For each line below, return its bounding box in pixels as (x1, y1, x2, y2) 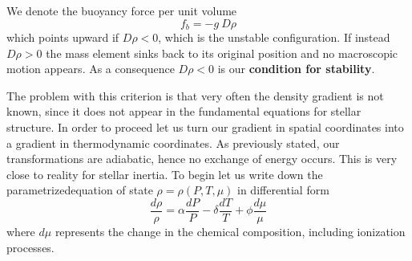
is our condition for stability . (217, 60, 375, 77)
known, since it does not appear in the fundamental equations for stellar (6, 103, 362, 120)
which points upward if (6, 29, 119, 46)
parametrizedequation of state (6, 181, 153, 198)
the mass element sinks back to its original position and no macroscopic (46, 44, 398, 61)
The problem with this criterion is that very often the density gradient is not (6, 87, 384, 104)
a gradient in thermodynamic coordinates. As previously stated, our (6, 134, 340, 151)
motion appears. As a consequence (6, 60, 175, 77)
